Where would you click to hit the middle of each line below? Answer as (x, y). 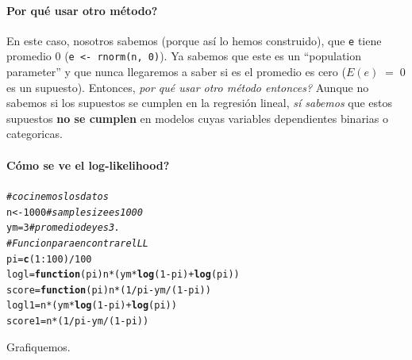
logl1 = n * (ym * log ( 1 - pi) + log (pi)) (92, 306)
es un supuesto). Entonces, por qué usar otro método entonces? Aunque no (188, 87)
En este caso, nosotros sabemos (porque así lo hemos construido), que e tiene (194, 40)
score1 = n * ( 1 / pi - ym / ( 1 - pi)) (78, 322)
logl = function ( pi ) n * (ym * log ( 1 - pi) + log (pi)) (123, 275)
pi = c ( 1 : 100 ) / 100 (49, 259)
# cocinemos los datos (58, 196)
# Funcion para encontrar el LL (78, 243)
